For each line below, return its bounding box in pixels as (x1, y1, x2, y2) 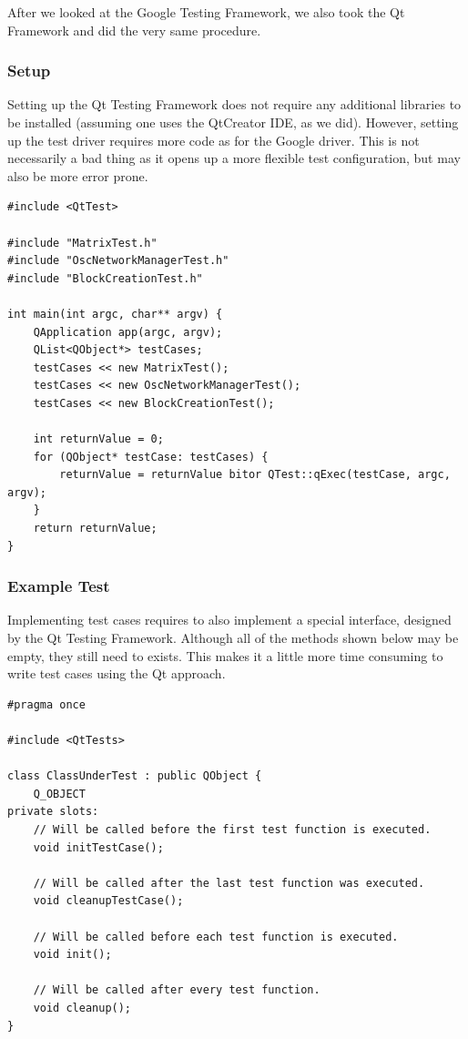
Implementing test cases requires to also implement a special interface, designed (7, 610, 452, 629)
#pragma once (7, 698, 86, 711)
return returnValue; (33, 522, 158, 535)
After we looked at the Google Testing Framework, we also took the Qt (7, 3, 405, 21)
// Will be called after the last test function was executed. (33, 876, 425, 890)
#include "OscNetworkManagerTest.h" (7, 254, 229, 268)
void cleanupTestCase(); (33, 894, 184, 908)
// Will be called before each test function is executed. (33, 930, 399, 943)
